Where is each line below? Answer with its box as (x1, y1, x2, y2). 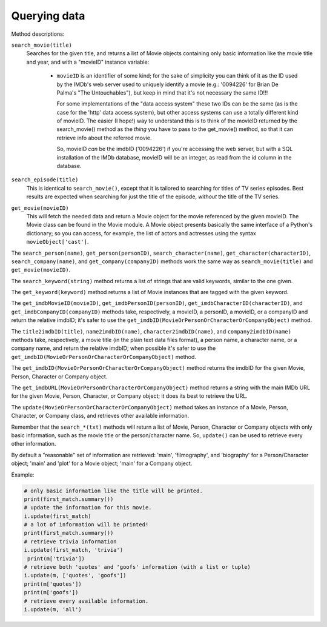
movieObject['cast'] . (26, 238, 89, 246)
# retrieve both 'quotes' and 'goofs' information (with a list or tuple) (24, 564, 251, 571)
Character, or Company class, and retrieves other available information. (11, 412, 190, 420)
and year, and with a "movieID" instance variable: (26, 58, 150, 65)
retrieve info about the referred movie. (56, 134, 152, 141)
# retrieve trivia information (24, 538, 117, 545)
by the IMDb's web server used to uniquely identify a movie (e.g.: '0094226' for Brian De (56, 81, 279, 88)
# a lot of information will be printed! (24, 521, 149, 528)
